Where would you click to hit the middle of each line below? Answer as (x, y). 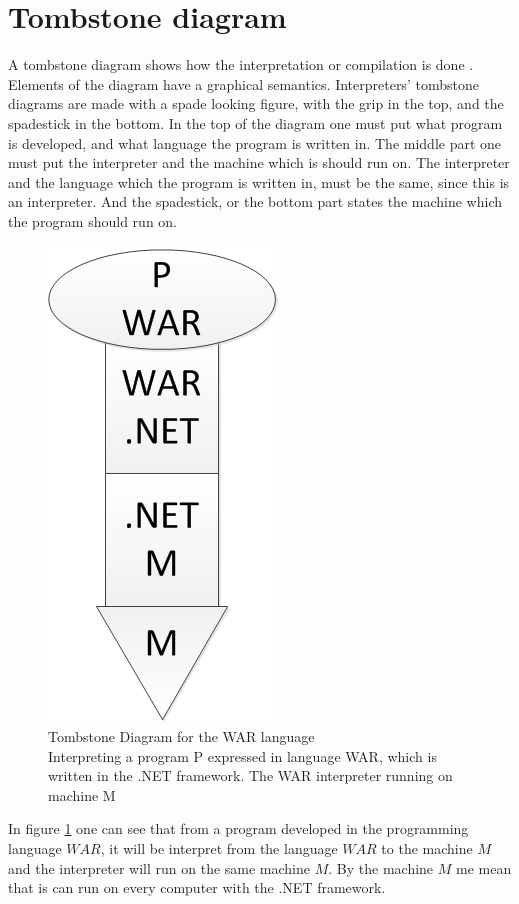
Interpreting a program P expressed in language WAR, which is (242, 755)
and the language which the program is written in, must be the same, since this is (259, 181)
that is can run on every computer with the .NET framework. (197, 887)
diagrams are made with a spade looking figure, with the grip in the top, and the (256, 103)
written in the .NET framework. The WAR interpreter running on (250, 775)
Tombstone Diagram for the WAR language (181, 736)
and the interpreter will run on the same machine (159, 867)
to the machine (427, 848)
